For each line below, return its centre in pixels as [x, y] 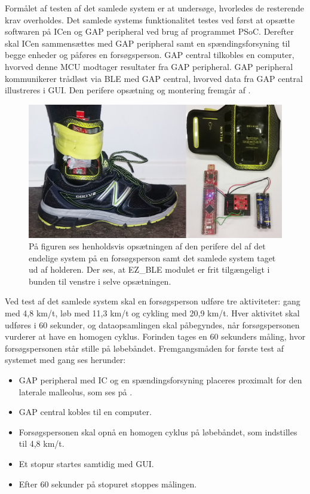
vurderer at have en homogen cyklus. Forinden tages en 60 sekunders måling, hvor [155, 336]
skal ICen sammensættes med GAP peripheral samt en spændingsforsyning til [148, 43]
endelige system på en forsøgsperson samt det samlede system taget [152, 257]
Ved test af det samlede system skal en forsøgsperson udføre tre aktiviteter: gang [153, 301]
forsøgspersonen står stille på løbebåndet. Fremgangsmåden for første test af [144, 348]
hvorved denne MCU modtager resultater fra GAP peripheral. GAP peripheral [149, 66]
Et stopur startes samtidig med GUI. [86, 464]
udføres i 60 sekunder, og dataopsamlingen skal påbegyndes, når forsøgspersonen [152, 324]
